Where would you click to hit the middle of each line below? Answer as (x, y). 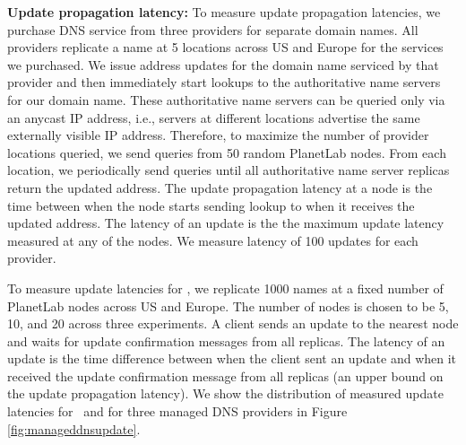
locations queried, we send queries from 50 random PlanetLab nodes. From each (227, 152)
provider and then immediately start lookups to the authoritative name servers (224, 82)
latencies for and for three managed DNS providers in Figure (177, 411)
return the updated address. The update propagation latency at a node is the (220, 187)
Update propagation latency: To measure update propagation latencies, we (224, 12)
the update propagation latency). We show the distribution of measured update (225, 393)
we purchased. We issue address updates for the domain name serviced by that (223, 64)
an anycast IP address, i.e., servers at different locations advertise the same (214, 117)
